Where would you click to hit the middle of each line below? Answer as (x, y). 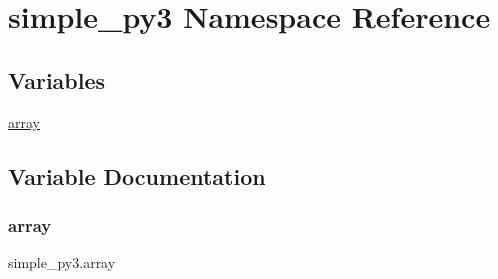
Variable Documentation (137, 175)
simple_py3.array (62, 262)
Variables (57, 79)
